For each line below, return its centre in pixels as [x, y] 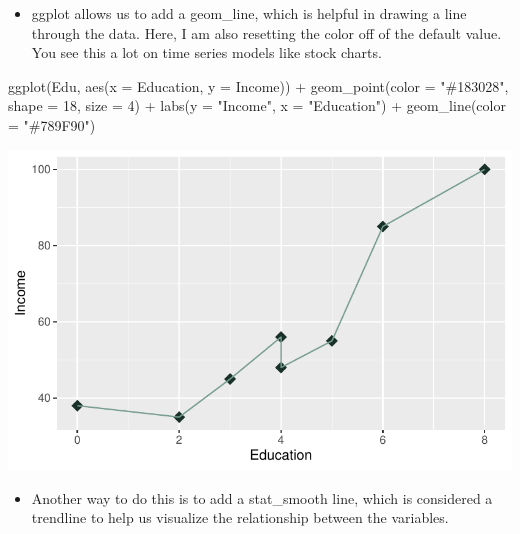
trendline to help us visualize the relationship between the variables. [240, 517]
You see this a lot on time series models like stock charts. [206, 52]
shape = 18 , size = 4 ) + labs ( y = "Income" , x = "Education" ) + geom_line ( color [257, 105]
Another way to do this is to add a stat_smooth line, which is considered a [262, 497]
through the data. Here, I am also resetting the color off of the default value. [266, 32]
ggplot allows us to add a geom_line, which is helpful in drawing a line [249, 13]
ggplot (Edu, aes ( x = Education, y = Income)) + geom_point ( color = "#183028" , [258, 85]
